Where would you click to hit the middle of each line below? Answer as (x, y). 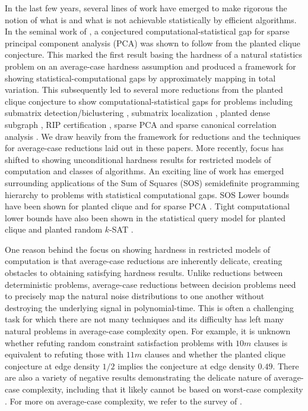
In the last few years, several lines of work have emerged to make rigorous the (146, 8)
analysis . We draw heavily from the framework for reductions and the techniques (153, 136)
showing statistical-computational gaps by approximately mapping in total (140, 78)
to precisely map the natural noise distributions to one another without (135, 296)
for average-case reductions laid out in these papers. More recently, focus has (145, 148)
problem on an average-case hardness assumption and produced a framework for (150, 66)
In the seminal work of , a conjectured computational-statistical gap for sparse (147, 31)
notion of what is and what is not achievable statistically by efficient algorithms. (151, 19)
